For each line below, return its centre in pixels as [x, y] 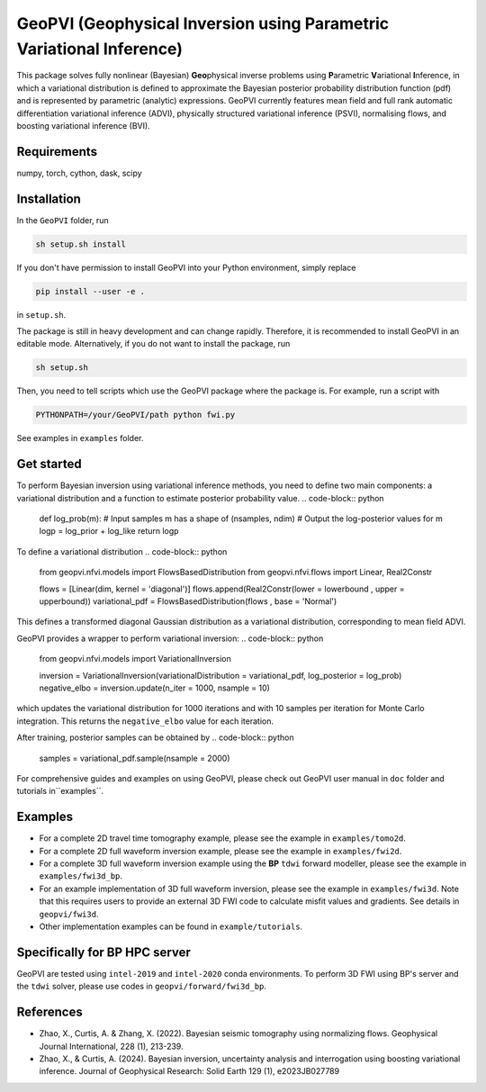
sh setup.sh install [81, 244]
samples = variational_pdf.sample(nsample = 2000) [135, 758]
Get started [49, 464]
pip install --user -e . [90, 291]
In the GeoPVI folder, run [63, 220]
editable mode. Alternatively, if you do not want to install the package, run [153, 344]
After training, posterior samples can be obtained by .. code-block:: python [155, 737]
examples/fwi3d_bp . [81, 876]
